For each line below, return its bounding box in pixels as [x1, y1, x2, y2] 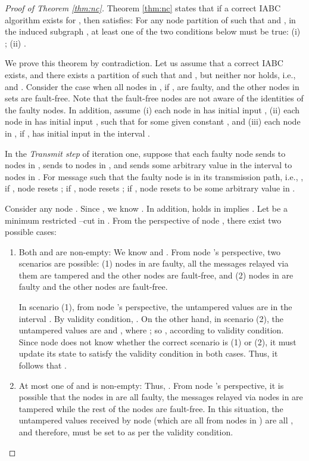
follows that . [18, 359, 67, 372]
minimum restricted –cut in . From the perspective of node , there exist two [5, 214, 282, 226]
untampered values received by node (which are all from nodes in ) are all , [18, 414, 294, 426]
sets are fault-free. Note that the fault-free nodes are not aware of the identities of [5, 92, 304, 104]
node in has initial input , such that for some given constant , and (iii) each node [5, 115, 301, 128]
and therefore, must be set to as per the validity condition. [18, 426, 233, 438]
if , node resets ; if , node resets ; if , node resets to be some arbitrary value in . [5, 182, 295, 194]
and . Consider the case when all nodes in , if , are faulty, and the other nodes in [5, 80, 299, 92]
